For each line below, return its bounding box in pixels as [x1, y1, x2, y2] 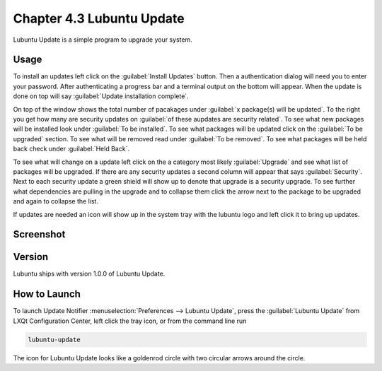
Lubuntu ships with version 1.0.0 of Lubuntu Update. [13, 269, 166, 278]
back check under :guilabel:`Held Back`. [13, 145, 130, 153]
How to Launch [13, 288, 81, 300]
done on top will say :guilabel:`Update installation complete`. [13, 92, 189, 100]
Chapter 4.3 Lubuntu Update [13, 11, 185, 26]
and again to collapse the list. [13, 197, 99, 206]
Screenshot [13, 228, 66, 240]
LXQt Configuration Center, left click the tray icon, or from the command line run [13, 317, 247, 325]
